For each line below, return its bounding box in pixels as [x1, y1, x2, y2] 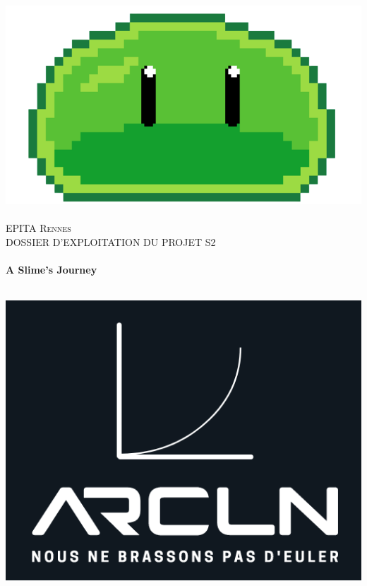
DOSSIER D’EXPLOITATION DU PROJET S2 [6, 234, 216, 249]
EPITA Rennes [6, 221, 71, 235]
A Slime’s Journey [6, 262, 97, 276]
